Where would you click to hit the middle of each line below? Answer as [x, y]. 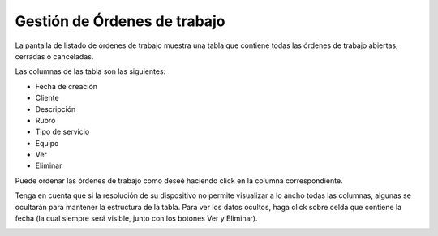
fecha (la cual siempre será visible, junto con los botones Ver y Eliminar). [136, 218]
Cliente [47, 98]
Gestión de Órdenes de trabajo [120, 21]
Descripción [56, 109]
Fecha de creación [66, 86]
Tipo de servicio [62, 132]
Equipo [47, 143]
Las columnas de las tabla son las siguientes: [90, 71]
